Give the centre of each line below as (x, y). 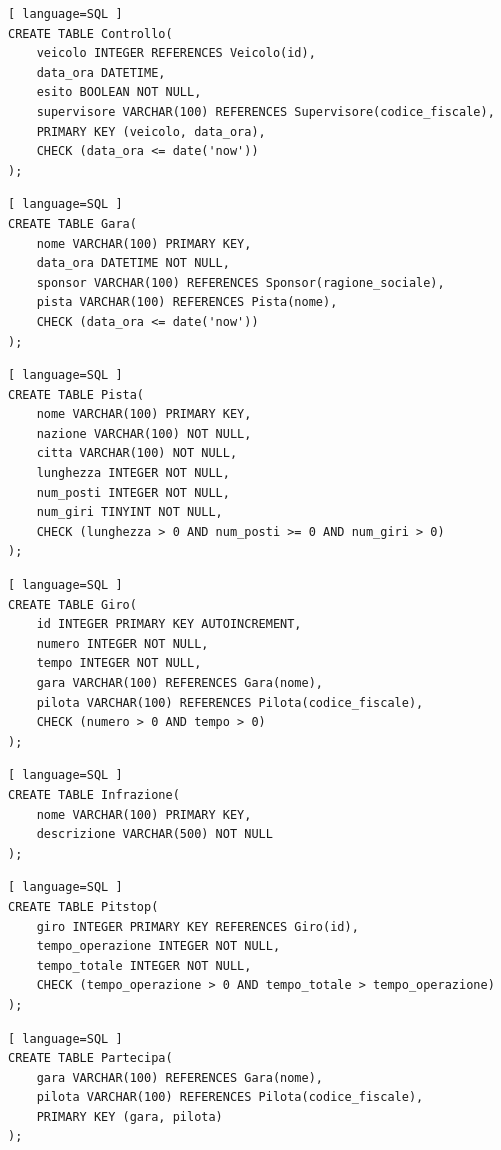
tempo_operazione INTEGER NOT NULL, (158, 946)
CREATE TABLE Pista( (76, 394)
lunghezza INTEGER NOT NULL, (133, 473)
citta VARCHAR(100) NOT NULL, (137, 453)
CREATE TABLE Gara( (72, 223)
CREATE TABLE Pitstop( (83, 906)
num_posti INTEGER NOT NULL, (133, 492)
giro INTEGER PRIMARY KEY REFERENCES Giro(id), (197, 926)
